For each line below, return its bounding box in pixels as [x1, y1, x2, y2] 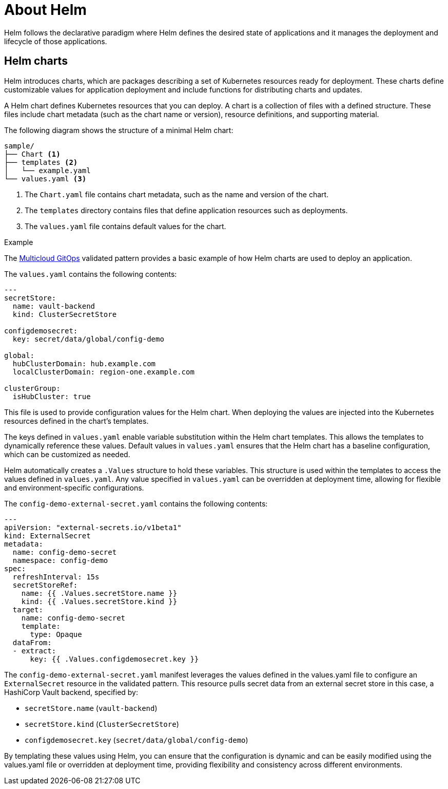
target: [12, 605, 43, 614]
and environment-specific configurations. [4, 483, 144, 492]
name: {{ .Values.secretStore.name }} [21, 589, 178, 597]
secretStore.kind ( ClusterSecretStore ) [25, 719, 179, 728]
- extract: [12, 646, 56, 655]
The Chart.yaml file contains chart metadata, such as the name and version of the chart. [25, 190, 329, 199]
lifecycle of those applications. [4, 36, 107, 46]
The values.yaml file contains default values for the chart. [25, 221, 226, 231]
